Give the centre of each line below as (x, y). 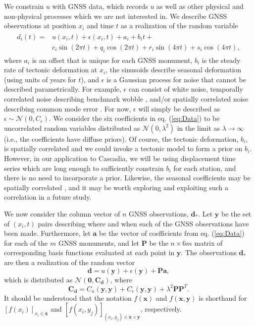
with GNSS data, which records (100, 6)
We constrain (24, 6)
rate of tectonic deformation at (51, 70)
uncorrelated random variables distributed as (72, 128)
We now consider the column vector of (62, 213)
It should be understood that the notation (68, 298)
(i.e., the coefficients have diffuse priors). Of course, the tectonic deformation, (121, 138)
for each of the (26, 243)
